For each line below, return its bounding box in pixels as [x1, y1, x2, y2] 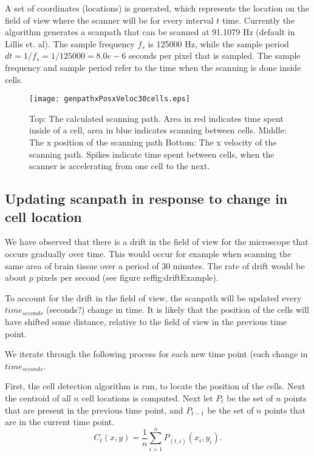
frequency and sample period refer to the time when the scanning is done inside [5, 61, 301, 73]
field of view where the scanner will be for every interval [5, 13, 214, 26]
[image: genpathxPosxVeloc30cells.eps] [29, 95, 190, 104]
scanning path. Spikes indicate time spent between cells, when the [29, 147, 275, 160]
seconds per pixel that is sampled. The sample [128, 49, 301, 62]
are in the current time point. [5, 415, 115, 428]
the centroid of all [5, 391, 71, 404]
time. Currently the [222, 13, 295, 26]
